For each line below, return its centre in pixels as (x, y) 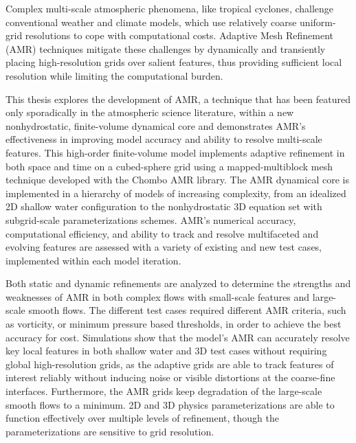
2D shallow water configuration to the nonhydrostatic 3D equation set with (164, 206)
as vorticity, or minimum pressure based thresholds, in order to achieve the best (174, 324)
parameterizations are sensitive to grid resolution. (110, 431)
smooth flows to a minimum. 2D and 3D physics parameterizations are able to (170, 404)
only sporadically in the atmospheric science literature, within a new (150, 112)
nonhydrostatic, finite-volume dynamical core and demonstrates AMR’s (156, 125)
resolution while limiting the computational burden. (114, 75)
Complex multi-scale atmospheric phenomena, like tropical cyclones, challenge (170, 8)
